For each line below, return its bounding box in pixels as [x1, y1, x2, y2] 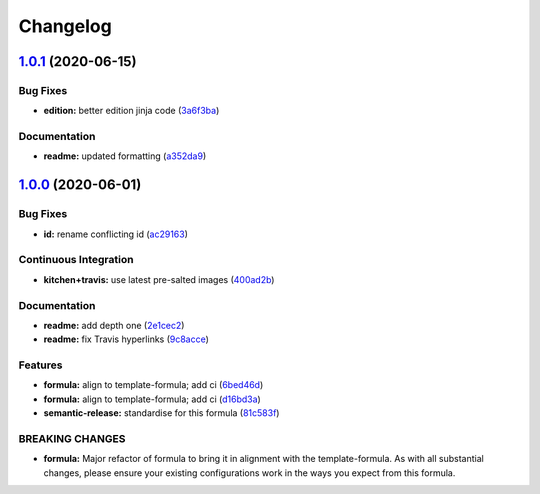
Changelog [18, 15, 112, 37]
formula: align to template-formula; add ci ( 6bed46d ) [43, 379, 264, 391]
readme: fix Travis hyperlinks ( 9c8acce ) [43, 333, 210, 345]
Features [18, 358, 63, 372]
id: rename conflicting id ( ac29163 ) [43, 228, 189, 240]
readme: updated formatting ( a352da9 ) [43, 150, 207, 162]
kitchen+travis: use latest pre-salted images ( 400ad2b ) [43, 273, 275, 285]
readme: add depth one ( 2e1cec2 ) [43, 319, 185, 331]
